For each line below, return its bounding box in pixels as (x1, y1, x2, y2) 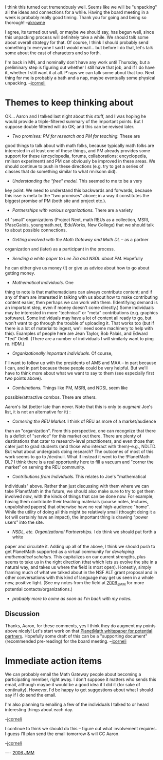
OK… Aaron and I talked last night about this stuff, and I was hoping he (5, 113, 146, 119)
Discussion (5, 610, 40, 618)
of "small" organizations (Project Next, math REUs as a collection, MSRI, (5, 217, 149, 223)
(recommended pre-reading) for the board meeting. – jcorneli (5, 638, 127, 644)
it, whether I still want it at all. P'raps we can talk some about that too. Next (5, 70, 155, 75)
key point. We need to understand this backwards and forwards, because (5, 187, 152, 193)
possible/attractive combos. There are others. (5, 394, 97, 400)
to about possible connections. (5, 227, 67, 233)
